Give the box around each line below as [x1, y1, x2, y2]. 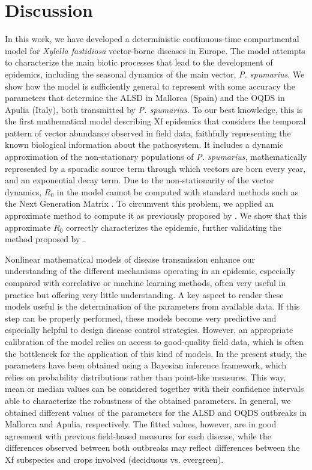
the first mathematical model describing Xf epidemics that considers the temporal [5, 115, 306, 127]
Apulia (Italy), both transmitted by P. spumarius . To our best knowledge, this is [5, 103, 303, 115]
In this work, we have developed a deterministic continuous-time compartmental [5, 32, 299, 45]
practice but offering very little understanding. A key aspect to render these [5, 288, 284, 301]
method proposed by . [5, 233, 85, 245]
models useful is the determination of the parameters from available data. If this [5, 300, 300, 313]
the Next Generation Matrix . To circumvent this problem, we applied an [5, 197, 274, 210]
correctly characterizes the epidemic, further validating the [65, 221, 281, 233]
